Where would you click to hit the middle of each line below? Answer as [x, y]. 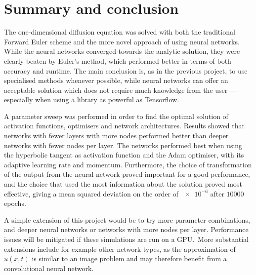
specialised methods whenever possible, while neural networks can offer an [116, 80]
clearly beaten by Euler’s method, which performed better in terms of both [118, 60]
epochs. [15, 203]
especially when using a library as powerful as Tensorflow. [92, 99]
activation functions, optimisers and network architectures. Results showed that [124, 126]
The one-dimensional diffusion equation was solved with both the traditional [120, 32]
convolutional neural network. [49, 268]
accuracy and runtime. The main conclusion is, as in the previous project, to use [126, 70]
